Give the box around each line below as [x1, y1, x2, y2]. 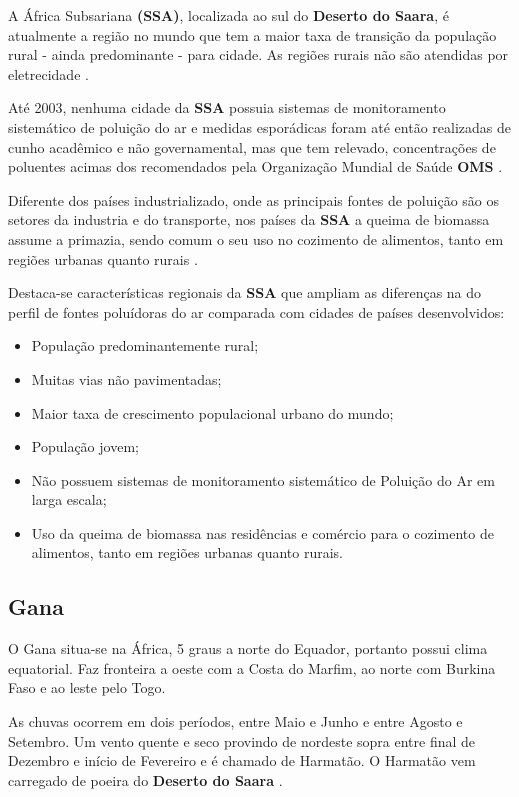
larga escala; [31, 489, 107, 510]
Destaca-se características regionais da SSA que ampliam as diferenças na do [8, 282, 482, 303]
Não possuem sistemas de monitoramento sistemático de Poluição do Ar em [31, 469, 495, 490]
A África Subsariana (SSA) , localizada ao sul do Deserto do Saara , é [8, 5, 449, 25]
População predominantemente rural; [31, 335, 259, 356]
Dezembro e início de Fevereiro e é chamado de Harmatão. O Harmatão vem [8, 750, 476, 771]
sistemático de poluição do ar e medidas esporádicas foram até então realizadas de [8, 116, 512, 137]
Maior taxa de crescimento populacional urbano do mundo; [31, 402, 394, 423]
